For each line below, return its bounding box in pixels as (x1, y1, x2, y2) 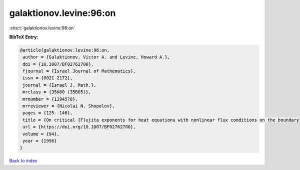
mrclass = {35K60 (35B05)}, (22, 89, 91, 95)
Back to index (9, 158, 37, 164)
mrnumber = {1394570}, (22, 96, 78, 102)
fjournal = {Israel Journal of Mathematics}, (22, 68, 136, 74)
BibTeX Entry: (9, 34, 38, 40)
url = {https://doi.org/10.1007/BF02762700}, (22, 124, 136, 130)
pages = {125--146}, (22, 110, 73, 116)
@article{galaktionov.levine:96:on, (19, 47, 110, 53)
